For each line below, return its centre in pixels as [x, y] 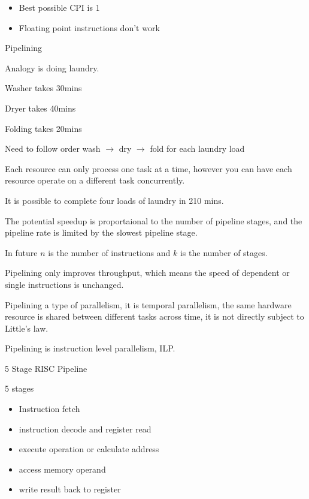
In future [21, 252]
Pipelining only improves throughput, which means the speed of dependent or [147, 273]
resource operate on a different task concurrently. [95, 180]
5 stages [19, 388]
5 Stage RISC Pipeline [46, 368]
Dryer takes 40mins [40, 108]
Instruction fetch [49, 409]
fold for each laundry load [197, 148]
